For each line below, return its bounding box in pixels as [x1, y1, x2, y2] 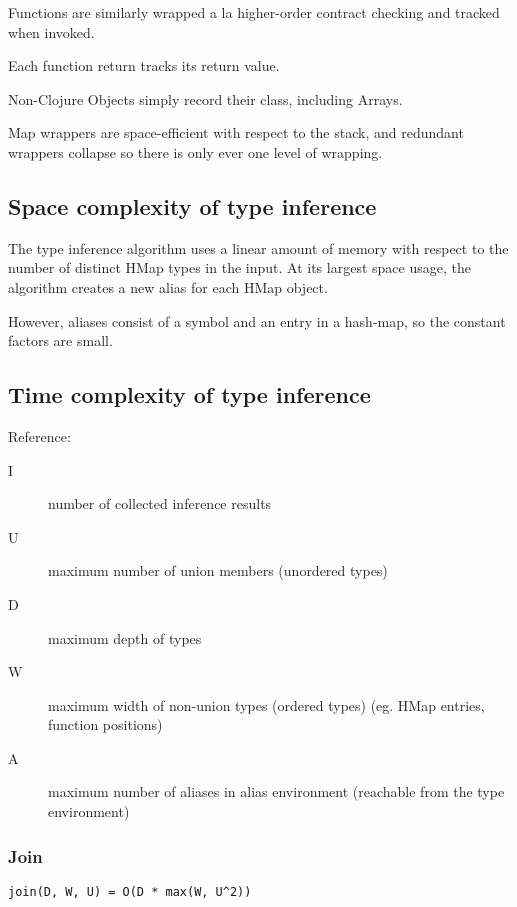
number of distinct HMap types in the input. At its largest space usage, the [8, 257, 471, 278]
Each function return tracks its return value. [8, 55, 280, 76]
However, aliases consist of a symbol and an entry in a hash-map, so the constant [8, 310, 506, 331]
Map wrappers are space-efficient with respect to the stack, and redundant [8, 122, 464, 143]
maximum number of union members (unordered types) [48, 560, 388, 581]
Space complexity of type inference [8, 190, 377, 221]
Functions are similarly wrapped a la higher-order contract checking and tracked [8, 2, 500, 22]
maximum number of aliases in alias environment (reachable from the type [48, 781, 505, 802]
